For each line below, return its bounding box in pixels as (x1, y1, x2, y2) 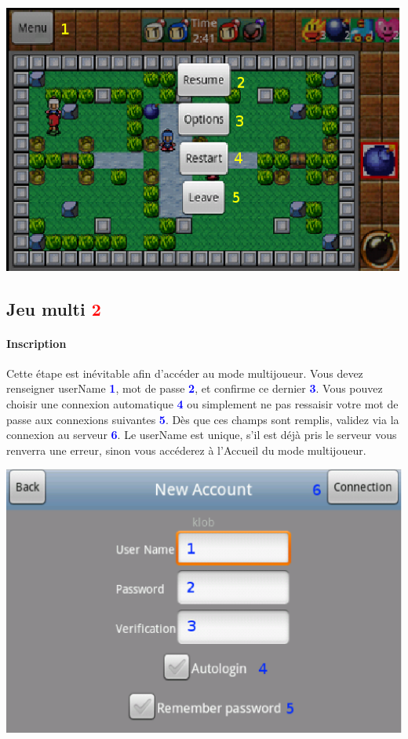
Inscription (6, 335, 67, 351)
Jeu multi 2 (6, 296, 101, 320)
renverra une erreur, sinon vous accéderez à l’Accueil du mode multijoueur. (6, 441, 366, 458)
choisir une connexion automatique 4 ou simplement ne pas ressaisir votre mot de (6, 396, 399, 412)
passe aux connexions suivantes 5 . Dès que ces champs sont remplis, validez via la (6, 411, 399, 427)
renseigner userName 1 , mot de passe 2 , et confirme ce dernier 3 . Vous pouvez (6, 380, 383, 397)
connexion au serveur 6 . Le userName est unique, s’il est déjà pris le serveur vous (6, 426, 397, 443)
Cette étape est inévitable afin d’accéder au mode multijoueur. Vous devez (6, 364, 363, 381)
